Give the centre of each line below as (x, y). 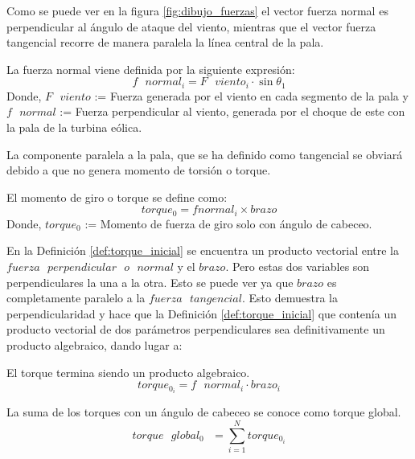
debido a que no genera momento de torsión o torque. (139, 170)
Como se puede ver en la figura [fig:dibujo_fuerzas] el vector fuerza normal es (197, 10)
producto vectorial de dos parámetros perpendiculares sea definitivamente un (196, 329)
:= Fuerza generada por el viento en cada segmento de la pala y (251, 95)
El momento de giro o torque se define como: (117, 197)
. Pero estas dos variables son (298, 266)
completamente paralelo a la (76, 298)
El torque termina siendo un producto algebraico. (128, 372)
